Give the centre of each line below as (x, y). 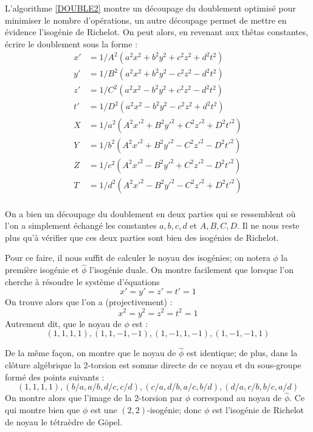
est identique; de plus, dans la (242, 353)
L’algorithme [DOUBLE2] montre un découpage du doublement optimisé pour (150, 8)
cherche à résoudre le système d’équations (82, 281)
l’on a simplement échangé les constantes (81, 225)
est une (104, 409)
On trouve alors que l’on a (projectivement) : (89, 302)
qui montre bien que (43, 409)
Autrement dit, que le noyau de (63, 323)
